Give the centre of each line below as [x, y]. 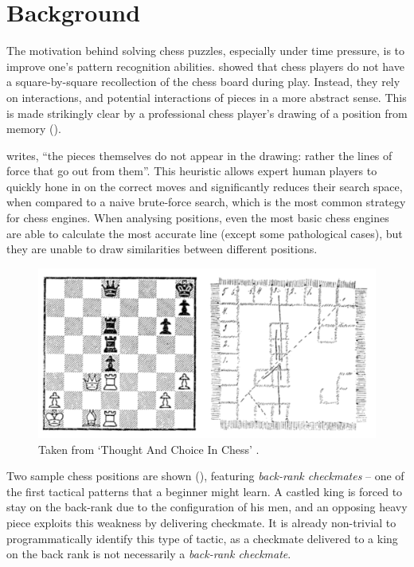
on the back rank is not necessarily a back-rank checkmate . [149, 554]
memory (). [34, 129]
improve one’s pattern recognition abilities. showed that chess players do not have [205, 66]
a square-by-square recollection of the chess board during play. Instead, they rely [203, 82]
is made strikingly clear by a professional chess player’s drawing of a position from [207, 113]
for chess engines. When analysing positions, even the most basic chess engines [198, 218]
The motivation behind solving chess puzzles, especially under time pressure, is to [206, 51]
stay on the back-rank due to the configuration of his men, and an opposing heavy [207, 507]
